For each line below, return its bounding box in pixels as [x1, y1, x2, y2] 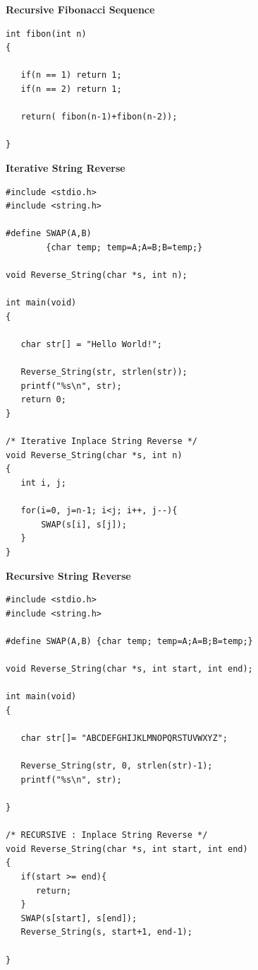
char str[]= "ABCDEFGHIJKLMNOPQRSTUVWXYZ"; [20, 733, 228, 744]
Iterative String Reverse [6, 160, 125, 175]
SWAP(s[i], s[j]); [41, 519, 127, 530]
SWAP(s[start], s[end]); [20, 913, 137, 923]
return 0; [20, 395, 66, 405]
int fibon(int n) [6, 28, 87, 39]
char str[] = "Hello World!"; [20, 339, 162, 350]
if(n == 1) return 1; [20, 70, 122, 81]
